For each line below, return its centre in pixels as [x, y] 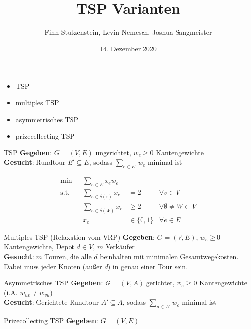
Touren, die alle [68, 256]
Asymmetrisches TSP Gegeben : [54, 283]
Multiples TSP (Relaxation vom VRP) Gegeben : [79, 237]
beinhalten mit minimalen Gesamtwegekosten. [169, 256]
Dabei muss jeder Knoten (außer [53, 266]
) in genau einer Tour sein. [148, 266]
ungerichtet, [113, 152]
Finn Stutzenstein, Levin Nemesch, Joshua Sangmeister [128, 32]
